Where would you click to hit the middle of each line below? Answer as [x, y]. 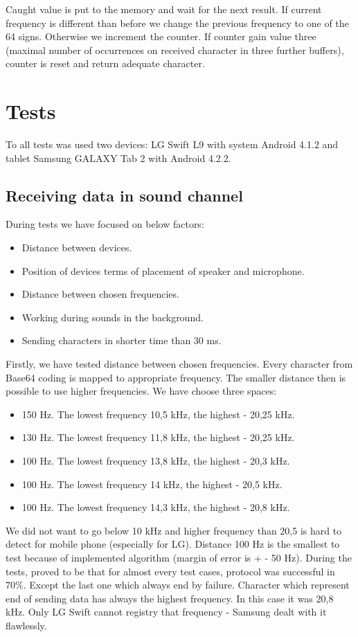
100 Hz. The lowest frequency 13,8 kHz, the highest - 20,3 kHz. [156, 461]
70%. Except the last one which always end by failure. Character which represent [178, 585]
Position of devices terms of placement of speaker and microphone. [163, 270]
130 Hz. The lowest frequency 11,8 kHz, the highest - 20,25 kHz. [158, 437]
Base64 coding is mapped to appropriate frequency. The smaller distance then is [176, 377]
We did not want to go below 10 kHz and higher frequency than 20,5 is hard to [174, 530]
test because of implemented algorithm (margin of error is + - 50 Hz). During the [179, 557]
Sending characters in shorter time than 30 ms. [122, 340]
